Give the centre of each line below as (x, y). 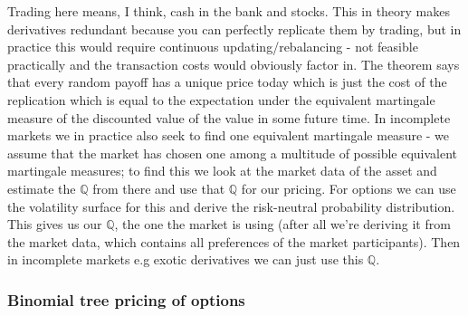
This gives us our (55, 224)
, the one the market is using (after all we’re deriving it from (282, 224)
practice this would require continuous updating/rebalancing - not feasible (213, 47)
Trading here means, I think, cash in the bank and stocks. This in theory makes (229, 11)
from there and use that (159, 188)
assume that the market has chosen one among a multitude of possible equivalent (233, 153)
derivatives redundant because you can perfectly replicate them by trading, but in (234, 29)
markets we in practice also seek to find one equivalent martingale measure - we (229, 135)
